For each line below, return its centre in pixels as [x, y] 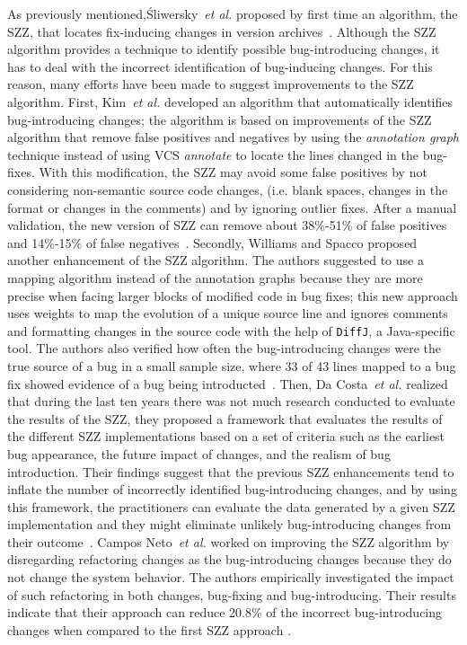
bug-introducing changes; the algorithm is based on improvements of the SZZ [220, 119]
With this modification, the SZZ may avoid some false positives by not [233, 172]
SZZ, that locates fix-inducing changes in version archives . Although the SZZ [222, 31]
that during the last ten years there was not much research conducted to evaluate [231, 401]
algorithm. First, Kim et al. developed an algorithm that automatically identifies [230, 101]
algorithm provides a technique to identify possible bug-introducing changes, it [224, 49]
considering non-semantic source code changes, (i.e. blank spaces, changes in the [228, 189]
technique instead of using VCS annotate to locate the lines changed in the [213, 154]
